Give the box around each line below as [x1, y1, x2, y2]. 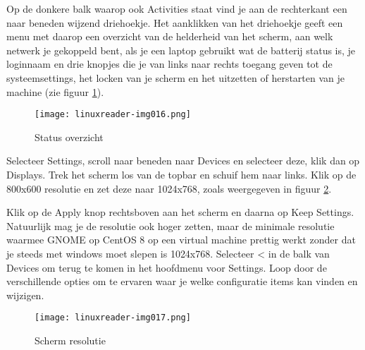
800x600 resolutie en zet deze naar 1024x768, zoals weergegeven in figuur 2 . [6, 181, 332, 195]
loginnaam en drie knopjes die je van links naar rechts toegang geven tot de [6, 56, 333, 71]
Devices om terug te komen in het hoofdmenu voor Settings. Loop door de [6, 260, 327, 274]
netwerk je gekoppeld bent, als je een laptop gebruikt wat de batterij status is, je [6, 42, 356, 57]
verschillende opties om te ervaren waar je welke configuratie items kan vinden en [6, 274, 358, 289]
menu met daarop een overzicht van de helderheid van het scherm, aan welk [6, 29, 333, 44]
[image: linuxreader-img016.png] [35, 109, 191, 120]
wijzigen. [6, 287, 44, 302]
